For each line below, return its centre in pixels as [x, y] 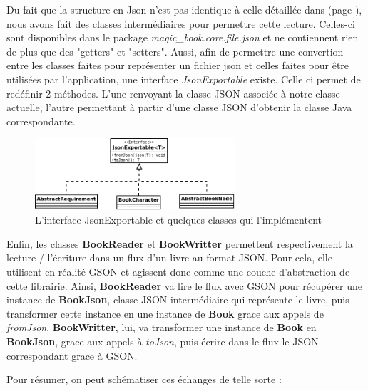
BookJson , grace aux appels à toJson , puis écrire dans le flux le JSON [163, 341]
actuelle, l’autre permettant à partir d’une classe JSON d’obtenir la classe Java [179, 107]
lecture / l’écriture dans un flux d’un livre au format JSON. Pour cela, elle [169, 257]
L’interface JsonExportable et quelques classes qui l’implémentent [178, 220]
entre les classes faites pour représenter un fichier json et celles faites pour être [178, 65]
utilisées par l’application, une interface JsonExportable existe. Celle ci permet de [184, 79]
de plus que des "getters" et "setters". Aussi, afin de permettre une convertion [175, 51]
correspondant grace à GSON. [72, 355]
